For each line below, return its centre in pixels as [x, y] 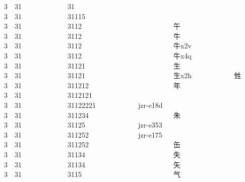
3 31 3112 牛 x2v [98, 46]
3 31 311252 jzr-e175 [83, 134]
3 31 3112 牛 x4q [98, 55]
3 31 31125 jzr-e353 [83, 125]
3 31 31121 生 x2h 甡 [123, 75]
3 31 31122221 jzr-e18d [83, 105]
